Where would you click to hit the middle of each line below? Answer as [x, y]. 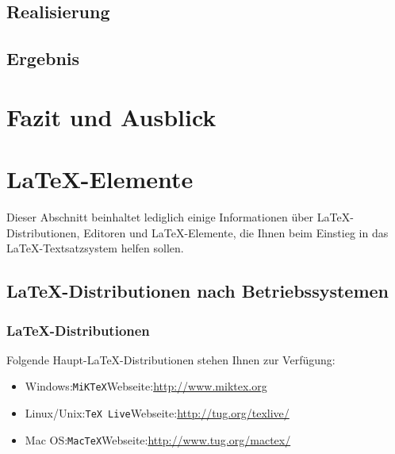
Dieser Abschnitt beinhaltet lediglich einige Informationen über [160, 217]
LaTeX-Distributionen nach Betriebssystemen [198, 291]
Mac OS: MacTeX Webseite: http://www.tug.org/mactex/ [158, 439]
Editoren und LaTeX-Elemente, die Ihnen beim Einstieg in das [236, 232]
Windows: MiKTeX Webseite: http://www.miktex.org [146, 386]
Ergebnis [43, 58]
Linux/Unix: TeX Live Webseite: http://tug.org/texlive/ [157, 413]
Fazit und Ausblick [111, 116]
